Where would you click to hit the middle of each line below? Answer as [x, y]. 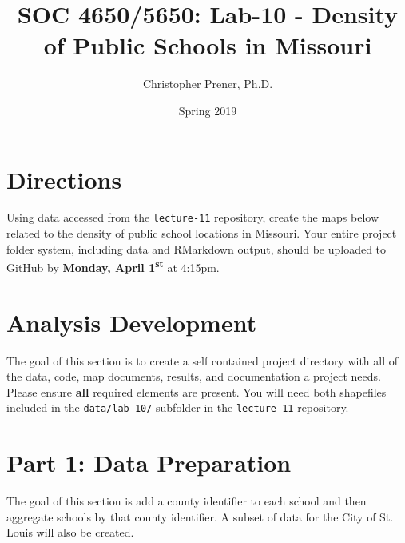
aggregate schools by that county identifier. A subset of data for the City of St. [200, 516]
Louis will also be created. [70, 532]
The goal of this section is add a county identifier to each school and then [187, 501]
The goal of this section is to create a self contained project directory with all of [202, 360]
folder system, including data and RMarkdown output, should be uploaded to [197, 248]
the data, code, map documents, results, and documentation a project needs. [194, 376]
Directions [64, 179]
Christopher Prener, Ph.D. [208, 84]
